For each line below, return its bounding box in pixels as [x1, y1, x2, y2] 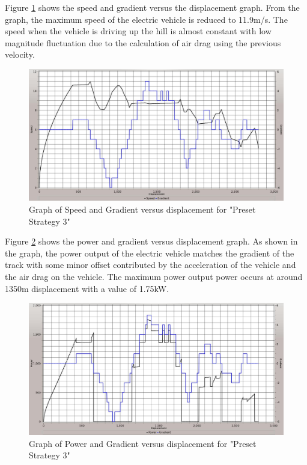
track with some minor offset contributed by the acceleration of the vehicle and [5, 258, 296, 271]
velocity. [5, 48, 35, 61]
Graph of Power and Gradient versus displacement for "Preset [29, 437, 257, 449]
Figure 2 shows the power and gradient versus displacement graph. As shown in [5, 235, 298, 248]
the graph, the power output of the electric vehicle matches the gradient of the [5, 246, 294, 259]
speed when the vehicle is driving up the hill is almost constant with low [5, 25, 272, 37]
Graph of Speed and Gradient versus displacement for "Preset [29, 203, 256, 216]
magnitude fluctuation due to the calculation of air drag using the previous [5, 36, 281, 49]
